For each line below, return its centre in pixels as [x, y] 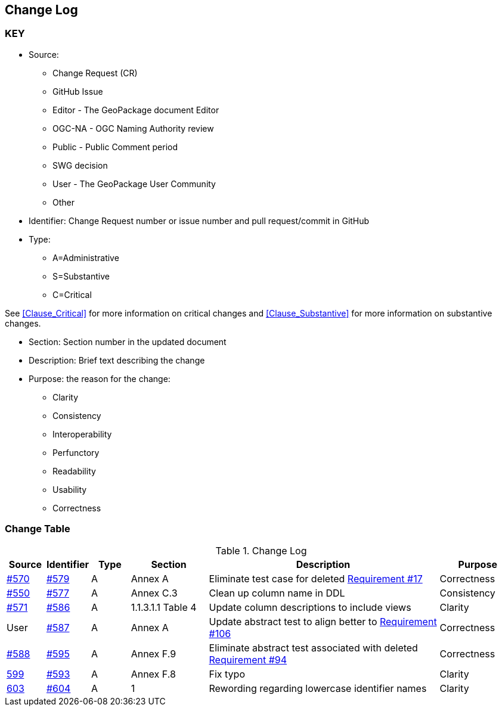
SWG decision [80, 165]
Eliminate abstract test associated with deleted [313, 648]
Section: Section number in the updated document [128, 341]
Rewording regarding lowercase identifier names [318, 688]
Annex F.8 [153, 674]
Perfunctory [76, 452]
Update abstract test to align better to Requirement [323, 621]
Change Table [38, 529]
